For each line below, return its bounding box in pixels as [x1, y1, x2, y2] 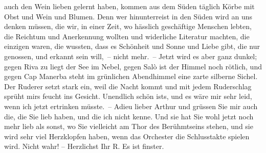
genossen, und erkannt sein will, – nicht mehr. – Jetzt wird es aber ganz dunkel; [4, 50, 257, 61]
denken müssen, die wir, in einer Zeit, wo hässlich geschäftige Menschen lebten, [4, 21, 252, 32]
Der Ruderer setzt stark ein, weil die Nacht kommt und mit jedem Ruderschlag [4, 81, 252, 91]
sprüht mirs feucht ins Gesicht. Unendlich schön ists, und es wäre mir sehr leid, [4, 91, 252, 101]
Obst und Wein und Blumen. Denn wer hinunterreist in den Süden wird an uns [4, 11, 253, 21]
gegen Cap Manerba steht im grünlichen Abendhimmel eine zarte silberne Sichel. [4, 71, 258, 82]
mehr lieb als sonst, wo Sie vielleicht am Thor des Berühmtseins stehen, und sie [4, 121, 253, 132]
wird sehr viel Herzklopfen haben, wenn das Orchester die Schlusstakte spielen [4, 131, 250, 141]
